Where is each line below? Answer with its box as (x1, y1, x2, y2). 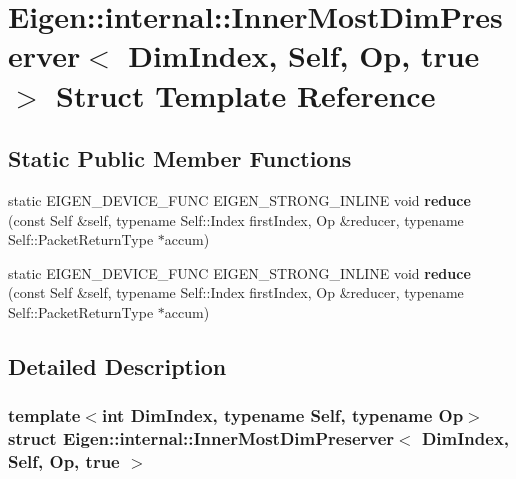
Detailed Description (8, 350, 227, 381)
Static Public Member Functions (8, 143, 352, 174)
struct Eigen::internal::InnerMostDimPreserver (8, 426, 395, 451)
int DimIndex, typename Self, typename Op (101, 403, 464, 428)
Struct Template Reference (56, 74, 436, 115)
